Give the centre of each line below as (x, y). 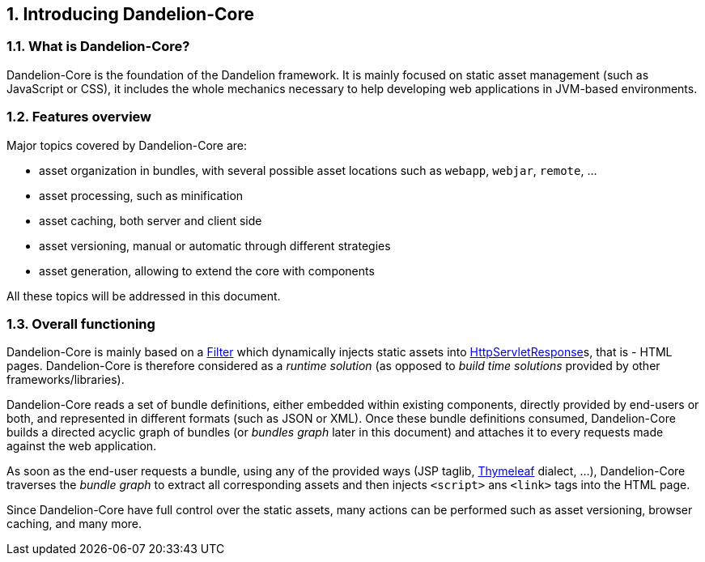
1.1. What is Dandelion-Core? (98, 47)
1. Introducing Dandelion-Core (130, 14)
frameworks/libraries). (66, 380)
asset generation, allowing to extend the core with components (207, 270)
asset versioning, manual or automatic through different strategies (215, 245)
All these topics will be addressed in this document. (144, 296)
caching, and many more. (74, 524)
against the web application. (82, 446)
